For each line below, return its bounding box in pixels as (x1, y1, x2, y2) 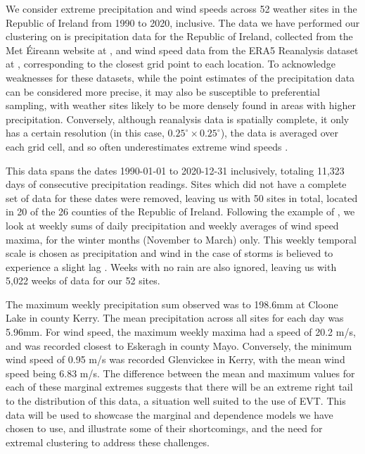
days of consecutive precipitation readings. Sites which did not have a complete (6, 177, 347, 191)
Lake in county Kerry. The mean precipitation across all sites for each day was (6, 310, 344, 325)
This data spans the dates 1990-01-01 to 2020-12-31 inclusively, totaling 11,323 (6, 163, 345, 177)
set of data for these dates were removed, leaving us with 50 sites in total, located (6, 190, 358, 205)
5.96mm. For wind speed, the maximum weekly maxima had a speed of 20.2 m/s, (6, 324, 356, 339)
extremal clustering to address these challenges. (6, 434, 210, 449)
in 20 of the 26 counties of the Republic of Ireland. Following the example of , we (6, 204, 355, 219)
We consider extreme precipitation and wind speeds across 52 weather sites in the (6, 1, 357, 15)
